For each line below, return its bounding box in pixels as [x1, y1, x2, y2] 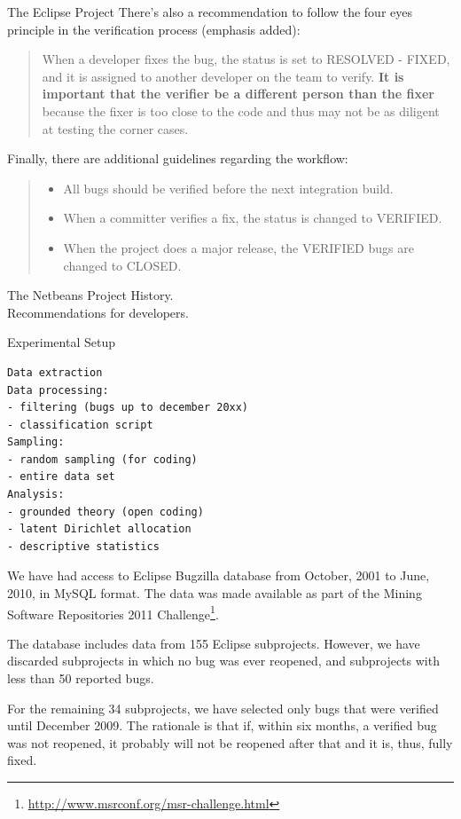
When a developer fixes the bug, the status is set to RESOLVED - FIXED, [42, 50, 450, 68]
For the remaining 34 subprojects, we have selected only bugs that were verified [7, 698, 439, 717]
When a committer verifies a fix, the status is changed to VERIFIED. [63, 209, 442, 227]
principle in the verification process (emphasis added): [7, 20, 301, 38]
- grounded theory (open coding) [7, 505, 204, 518]
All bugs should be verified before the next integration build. [63, 178, 394, 197]
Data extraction [7, 366, 103, 379]
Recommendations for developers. [7, 303, 189, 321]
